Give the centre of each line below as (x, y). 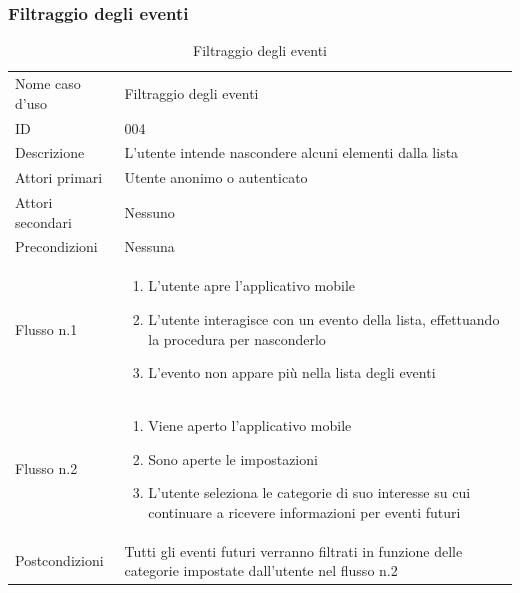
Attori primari (59, 177)
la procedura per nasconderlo (237, 338)
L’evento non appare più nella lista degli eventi (292, 372)
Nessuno (149, 211)
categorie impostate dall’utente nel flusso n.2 (261, 570)
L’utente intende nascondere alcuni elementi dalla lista (291, 152)
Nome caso (48, 83)
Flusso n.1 (46, 328)
